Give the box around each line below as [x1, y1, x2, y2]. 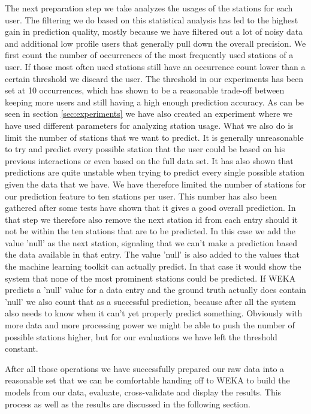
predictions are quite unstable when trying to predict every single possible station [5, 166, 305, 179]
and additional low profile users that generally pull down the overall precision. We [5, 37, 306, 49]
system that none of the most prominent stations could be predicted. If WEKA [5, 271, 296, 284]
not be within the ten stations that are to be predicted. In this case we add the [5, 225, 295, 237]
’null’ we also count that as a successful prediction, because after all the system [5, 295, 296, 307]
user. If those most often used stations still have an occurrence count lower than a [5, 60, 306, 72]
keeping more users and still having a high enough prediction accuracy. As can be [5, 95, 304, 108]
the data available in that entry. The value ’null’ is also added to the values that [5, 248, 300, 261]
